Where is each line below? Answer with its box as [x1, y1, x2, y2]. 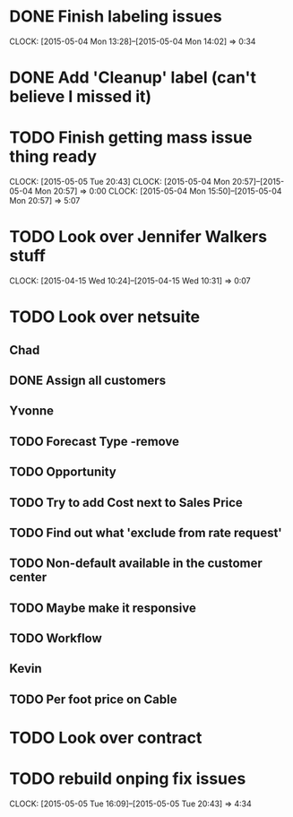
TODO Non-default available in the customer [9, 556, 263, 571]
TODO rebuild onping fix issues [9, 769, 246, 789]
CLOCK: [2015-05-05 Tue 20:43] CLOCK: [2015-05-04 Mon [9, 177, 230, 187]
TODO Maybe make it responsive [9, 600, 197, 615]
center [9, 569, 47, 585]
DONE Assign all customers [9, 372, 167, 387]
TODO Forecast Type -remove [9, 433, 180, 449]
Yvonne [9, 404, 55, 419]
